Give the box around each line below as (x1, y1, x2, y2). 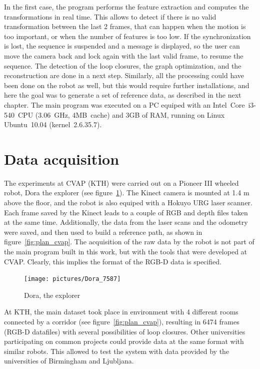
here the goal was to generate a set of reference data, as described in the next (4, 90, 241, 100)
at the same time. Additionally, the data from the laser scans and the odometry (4, 217, 248, 227)
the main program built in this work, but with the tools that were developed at (4, 246, 247, 256)
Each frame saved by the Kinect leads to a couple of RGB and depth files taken (4, 207, 248, 217)
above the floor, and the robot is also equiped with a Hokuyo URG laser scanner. (4, 197, 252, 208)
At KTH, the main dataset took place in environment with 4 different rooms (4, 306, 238, 317)
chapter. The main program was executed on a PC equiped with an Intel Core (4, 99, 245, 110)
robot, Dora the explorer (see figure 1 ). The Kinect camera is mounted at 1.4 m (4, 187, 249, 198)
